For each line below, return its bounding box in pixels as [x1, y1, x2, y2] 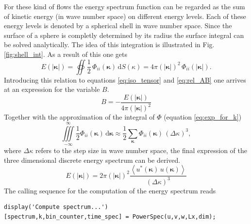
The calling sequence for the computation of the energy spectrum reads [4, 185, 216, 195]
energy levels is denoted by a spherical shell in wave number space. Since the [4, 20, 232, 31]
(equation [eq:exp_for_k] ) [164, 112, 242, 122]
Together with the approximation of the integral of [4, 112, 155, 122]
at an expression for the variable [4, 84, 100, 94]
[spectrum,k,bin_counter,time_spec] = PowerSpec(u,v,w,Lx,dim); [4, 213, 216, 220]
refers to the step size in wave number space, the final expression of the [35, 145, 248, 155]
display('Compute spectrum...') [4, 204, 108, 211]
